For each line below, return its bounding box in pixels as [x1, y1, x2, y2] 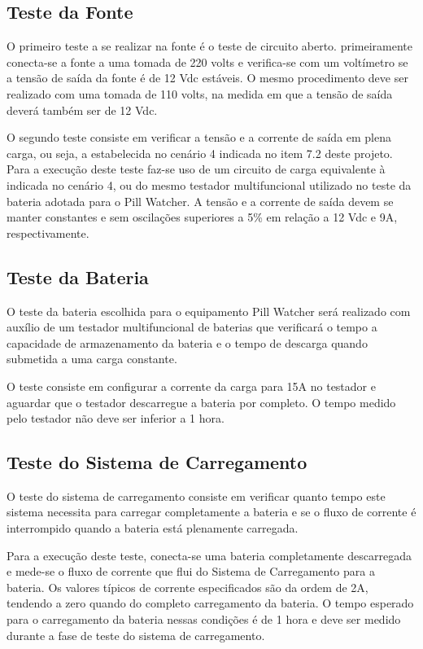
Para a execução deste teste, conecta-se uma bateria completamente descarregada [7, 546, 412, 563]
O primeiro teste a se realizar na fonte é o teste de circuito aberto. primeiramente [7, 37, 413, 55]
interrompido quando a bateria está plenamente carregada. [7, 520, 299, 537]
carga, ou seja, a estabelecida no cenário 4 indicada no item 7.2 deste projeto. [7, 144, 393, 161]
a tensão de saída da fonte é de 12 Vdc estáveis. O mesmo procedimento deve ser [7, 69, 408, 86]
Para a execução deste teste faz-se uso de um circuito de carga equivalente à [7, 160, 386, 178]
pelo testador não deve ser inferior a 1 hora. [7, 410, 225, 427]
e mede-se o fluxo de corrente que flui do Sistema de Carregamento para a [7, 563, 375, 580]
